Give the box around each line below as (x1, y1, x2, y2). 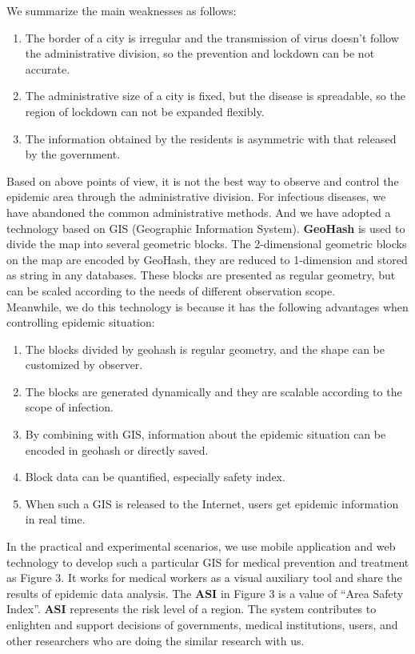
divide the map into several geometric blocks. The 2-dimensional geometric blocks (6, 235, 407, 252)
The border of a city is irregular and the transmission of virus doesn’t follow (25, 29, 399, 46)
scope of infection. (25, 399, 114, 415)
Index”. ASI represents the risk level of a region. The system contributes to (6, 600, 377, 617)
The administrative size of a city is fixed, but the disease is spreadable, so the (25, 87, 405, 104)
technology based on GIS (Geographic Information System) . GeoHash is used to (6, 219, 405, 236)
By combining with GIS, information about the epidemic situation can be (25, 426, 386, 443)
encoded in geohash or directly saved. (25, 441, 209, 458)
